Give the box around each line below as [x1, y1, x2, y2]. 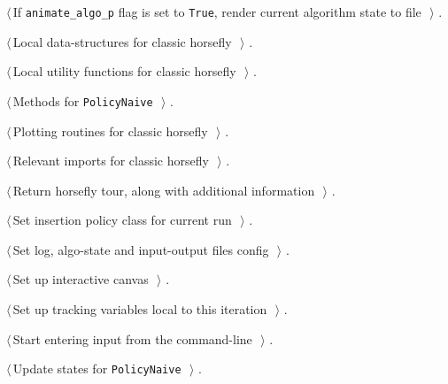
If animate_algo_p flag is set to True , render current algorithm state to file [12, 3, 421, 20]
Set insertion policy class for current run [12, 211, 232, 229]
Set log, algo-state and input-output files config [12, 240, 269, 258]
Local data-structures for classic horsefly [12, 32, 232, 50]
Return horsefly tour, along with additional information [12, 180, 315, 199]
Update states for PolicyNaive [12, 359, 182, 378]
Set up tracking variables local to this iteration [12, 300, 267, 319]
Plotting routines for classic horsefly [12, 121, 208, 140]
